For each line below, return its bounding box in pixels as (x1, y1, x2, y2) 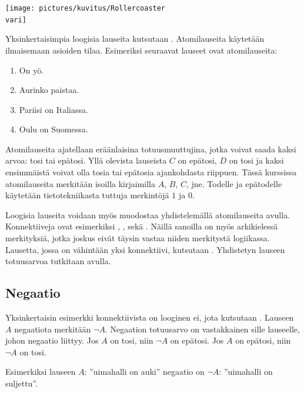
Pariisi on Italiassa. (19, 103, 88, 115)
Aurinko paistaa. (19, 84, 79, 96)
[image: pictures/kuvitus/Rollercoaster (5, 4, 166, 12)
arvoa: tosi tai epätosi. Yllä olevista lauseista (5, 154, 167, 166)
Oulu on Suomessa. (19, 123, 88, 135)
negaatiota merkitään (14, 322, 91, 335)
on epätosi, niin (235, 334, 291, 347)
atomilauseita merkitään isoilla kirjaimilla (5, 177, 155, 189)
